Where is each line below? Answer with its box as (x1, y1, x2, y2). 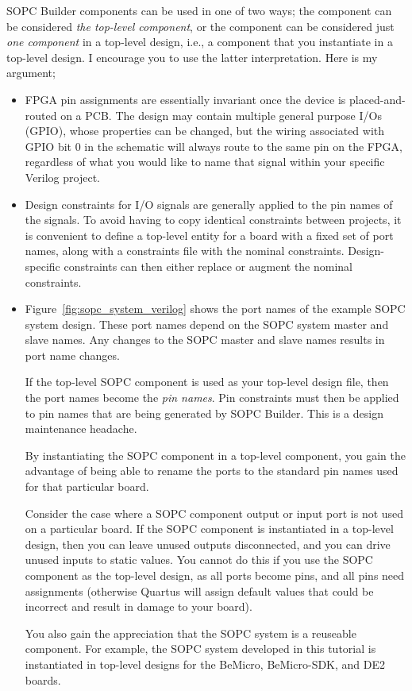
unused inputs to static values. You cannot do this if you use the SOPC (25, 551, 373, 568)
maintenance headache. (25, 420, 137, 437)
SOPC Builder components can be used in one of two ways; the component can (6, 2, 392, 18)
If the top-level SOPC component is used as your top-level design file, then (25, 373, 389, 390)
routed (25, 106, 57, 123)
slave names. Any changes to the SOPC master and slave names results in (25, 331, 385, 348)
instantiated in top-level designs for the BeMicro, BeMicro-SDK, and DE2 (25, 655, 386, 672)
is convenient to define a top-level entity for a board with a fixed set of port (25, 226, 394, 243)
